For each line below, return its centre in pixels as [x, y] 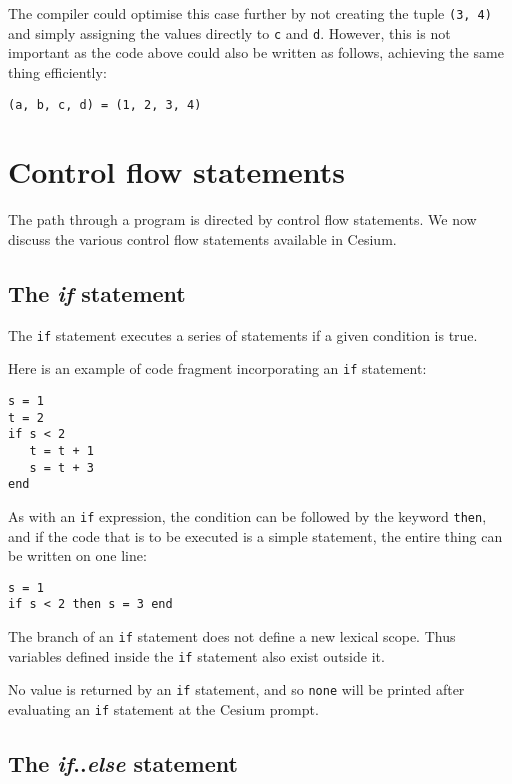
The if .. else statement [123, 763]
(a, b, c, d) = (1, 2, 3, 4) [105, 104]
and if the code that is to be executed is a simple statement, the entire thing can [255, 535]
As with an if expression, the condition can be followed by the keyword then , [247, 515]
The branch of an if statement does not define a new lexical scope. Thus [232, 636]
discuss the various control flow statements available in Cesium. [202, 238]
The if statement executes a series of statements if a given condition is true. [243, 334]
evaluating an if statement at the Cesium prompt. [163, 709]
